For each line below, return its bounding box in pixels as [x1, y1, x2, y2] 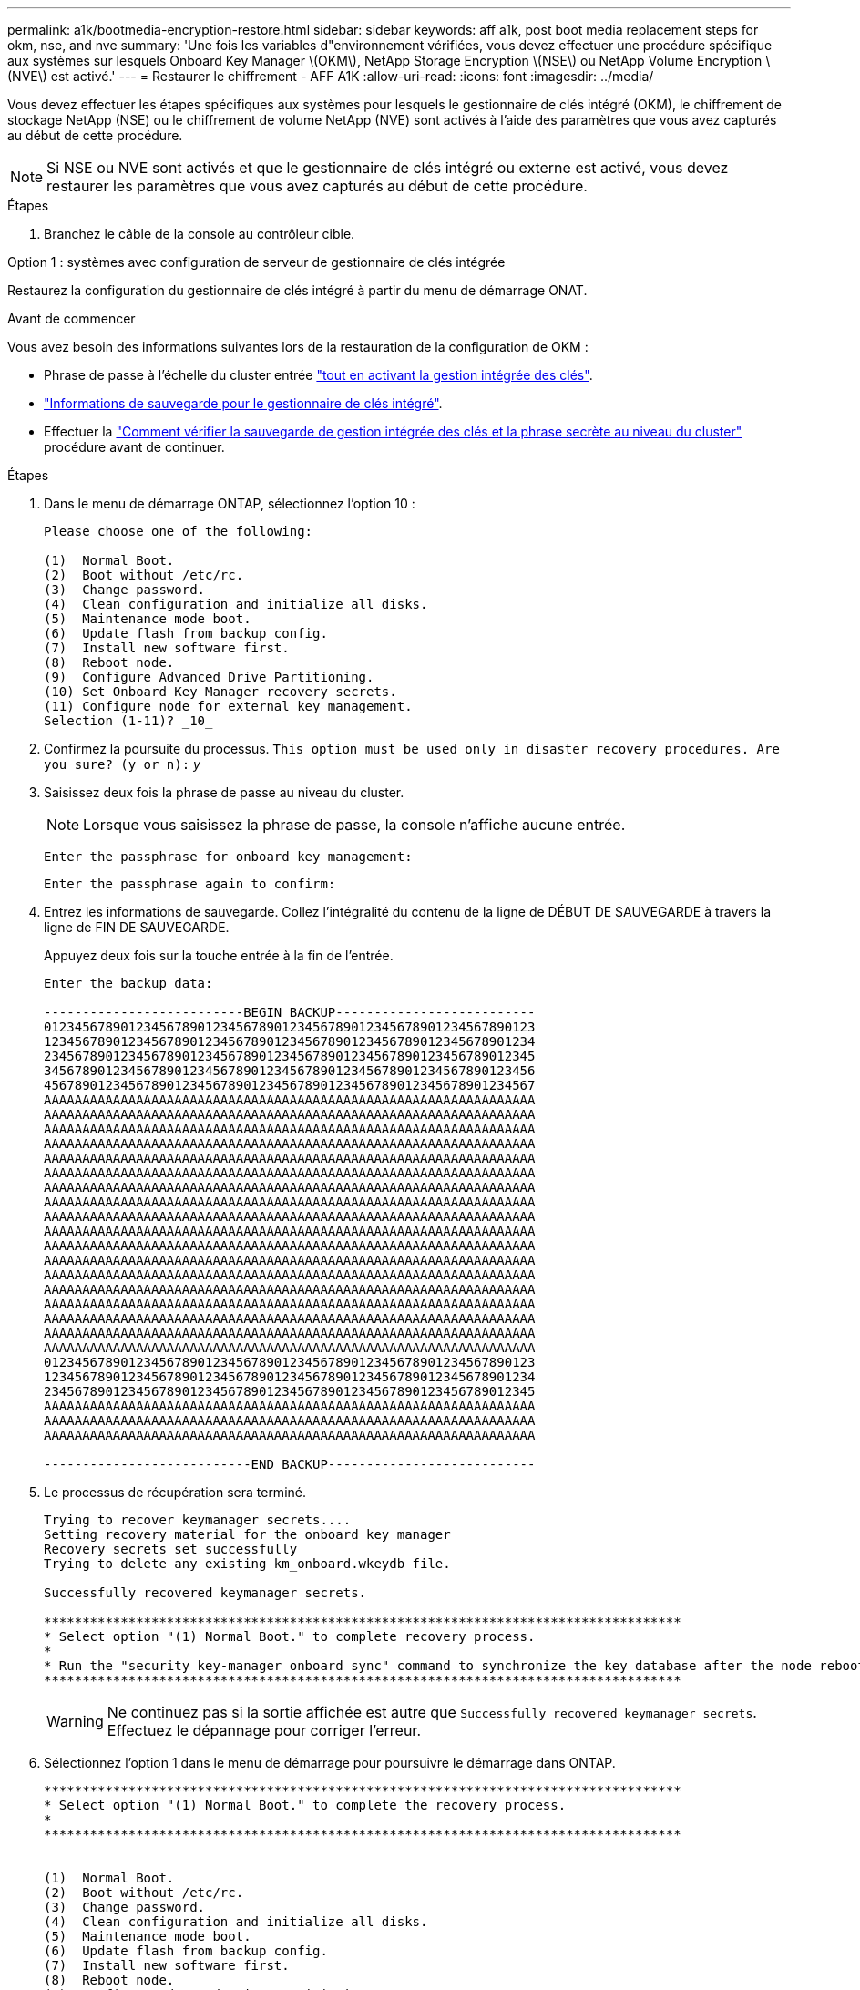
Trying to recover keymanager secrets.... [44, 1513, 352, 1527]
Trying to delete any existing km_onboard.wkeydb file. [44, 1556, 451, 1571]
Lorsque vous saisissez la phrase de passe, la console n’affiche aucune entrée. [83, 815, 626, 834]
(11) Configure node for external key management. [44, 699, 413, 713]
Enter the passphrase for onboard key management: [44, 849, 413, 864]
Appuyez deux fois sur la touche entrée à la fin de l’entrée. [44, 948, 394, 963]
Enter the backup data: [44, 976, 213, 990]
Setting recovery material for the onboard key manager [44, 1527, 451, 1542]
